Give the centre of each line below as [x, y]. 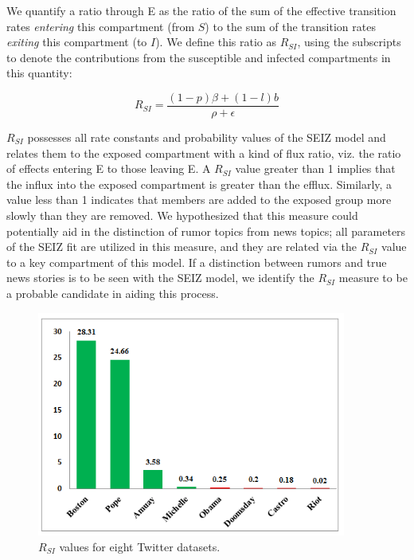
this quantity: [39, 73]
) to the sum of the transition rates [290, 26]
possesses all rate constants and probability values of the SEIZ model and [207, 137]
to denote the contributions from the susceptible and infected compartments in [199, 57]
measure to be [373, 278]
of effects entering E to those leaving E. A [109, 168]
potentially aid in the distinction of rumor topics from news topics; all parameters [206, 231]
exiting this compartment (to [77, 42]
